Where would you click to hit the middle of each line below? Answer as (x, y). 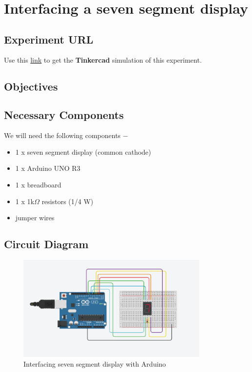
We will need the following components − (66, 135)
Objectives (31, 86)
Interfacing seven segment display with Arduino (95, 364)
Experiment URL (49, 39)
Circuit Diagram (46, 244)
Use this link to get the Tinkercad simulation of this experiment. (103, 59)
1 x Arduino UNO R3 (48, 168)
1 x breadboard (38, 184)
